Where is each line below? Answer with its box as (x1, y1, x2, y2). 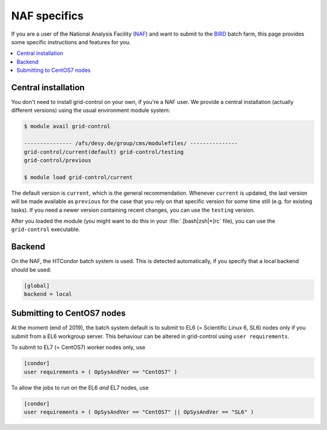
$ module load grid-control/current (24, 174, 133, 181)
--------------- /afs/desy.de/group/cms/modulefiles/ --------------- (24, 140, 239, 147)
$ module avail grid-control (24, 123, 111, 130)
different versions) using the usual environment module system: (11, 106, 171, 114)
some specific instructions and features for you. (11, 38, 131, 45)
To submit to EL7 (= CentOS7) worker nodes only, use (11, 344, 145, 351)
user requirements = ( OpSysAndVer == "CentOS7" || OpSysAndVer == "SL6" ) (24, 408, 254, 415)
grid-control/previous (24, 157, 91, 163)
